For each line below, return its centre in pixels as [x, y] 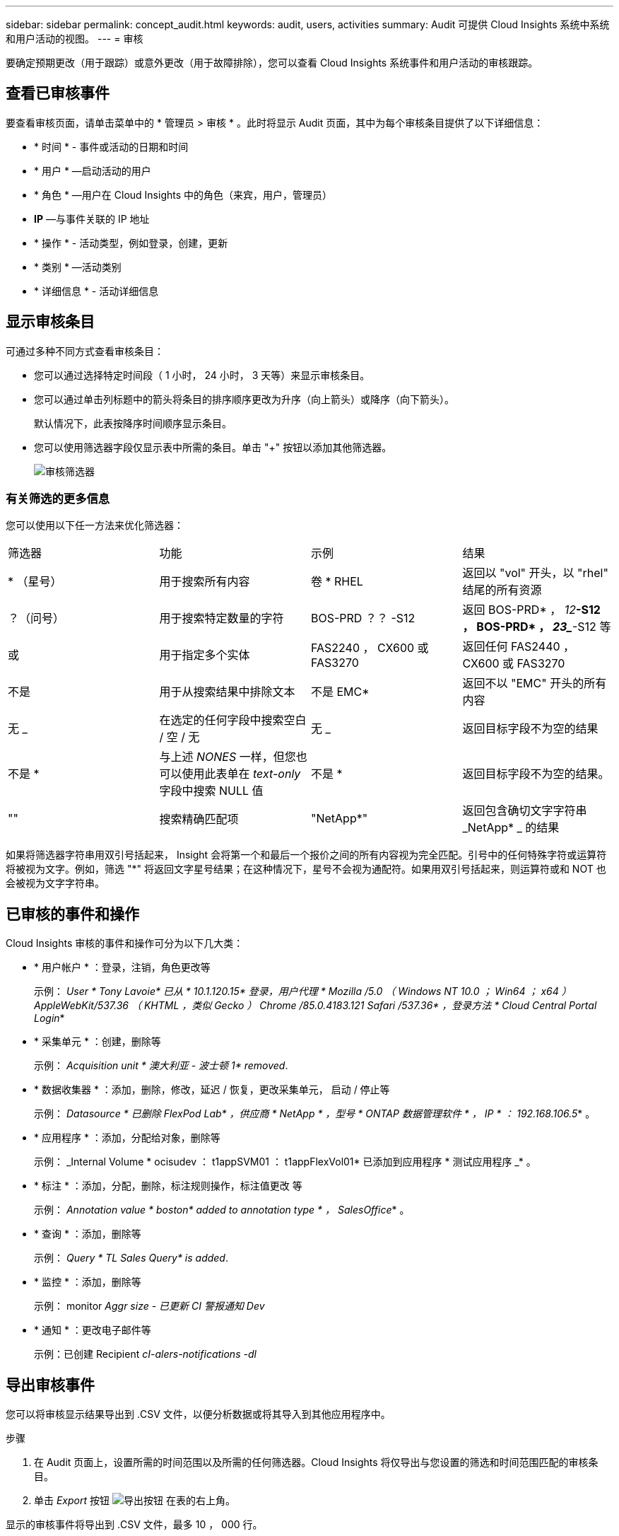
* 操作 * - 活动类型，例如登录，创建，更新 [131, 243]
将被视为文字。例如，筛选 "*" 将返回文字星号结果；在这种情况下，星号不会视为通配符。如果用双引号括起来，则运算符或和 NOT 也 [306, 869]
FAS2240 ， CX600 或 [370, 648]
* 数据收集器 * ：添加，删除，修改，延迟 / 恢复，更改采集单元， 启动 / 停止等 [212, 1090]
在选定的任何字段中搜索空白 [233, 720]
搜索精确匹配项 [199, 819]
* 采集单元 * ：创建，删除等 [98, 1042]
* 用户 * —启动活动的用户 [93, 170]
